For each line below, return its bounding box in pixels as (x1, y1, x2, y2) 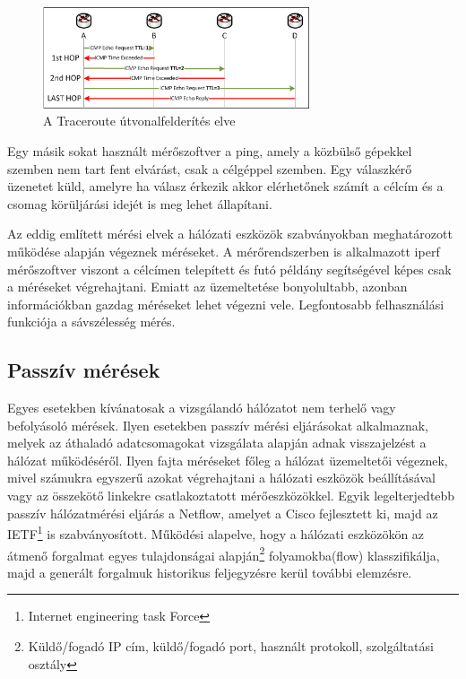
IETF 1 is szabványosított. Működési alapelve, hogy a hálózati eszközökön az (7, 522, 425, 543)
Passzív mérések (7, 356, 160, 384)
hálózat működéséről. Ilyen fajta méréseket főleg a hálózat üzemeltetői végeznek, (7, 450, 448, 469)
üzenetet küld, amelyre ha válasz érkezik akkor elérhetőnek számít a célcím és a (7, 177, 444, 196)
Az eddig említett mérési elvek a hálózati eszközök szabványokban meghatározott (7, 224, 453, 243)
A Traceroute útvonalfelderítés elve (43, 111, 236, 130)
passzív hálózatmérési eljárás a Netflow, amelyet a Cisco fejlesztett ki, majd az (7, 503, 438, 522)
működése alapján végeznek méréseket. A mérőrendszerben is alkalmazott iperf (7, 241, 440, 260)
